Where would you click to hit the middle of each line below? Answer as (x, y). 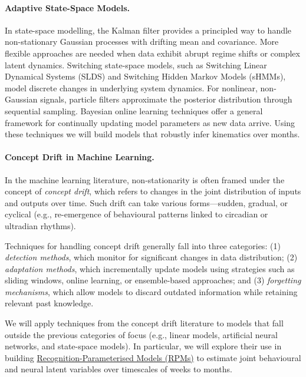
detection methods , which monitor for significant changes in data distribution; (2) (151, 257)
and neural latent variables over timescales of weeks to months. (119, 369)
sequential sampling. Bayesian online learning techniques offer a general (134, 110)
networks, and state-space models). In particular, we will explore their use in (143, 346)
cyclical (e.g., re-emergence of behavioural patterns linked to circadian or (136, 214)
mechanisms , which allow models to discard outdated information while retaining (151, 291)
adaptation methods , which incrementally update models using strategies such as (150, 268)
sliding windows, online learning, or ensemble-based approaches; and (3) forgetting (153, 280)
